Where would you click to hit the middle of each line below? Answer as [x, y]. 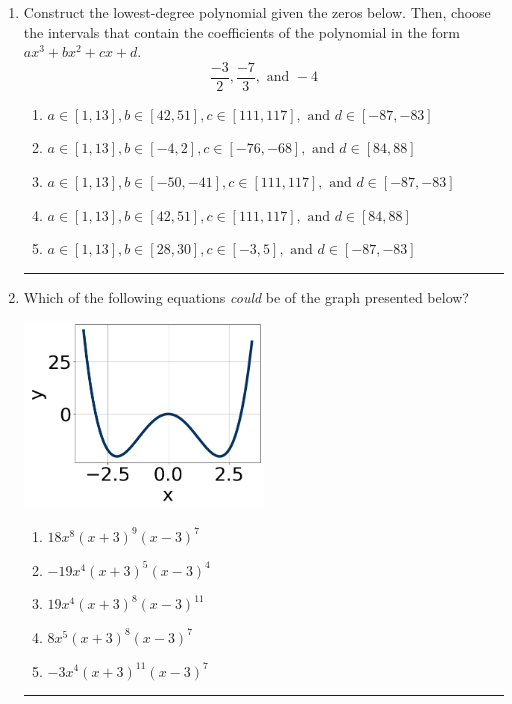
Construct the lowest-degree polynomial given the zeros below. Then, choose [257, 12]
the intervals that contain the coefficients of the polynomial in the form [241, 31]
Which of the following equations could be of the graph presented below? [246, 296]
